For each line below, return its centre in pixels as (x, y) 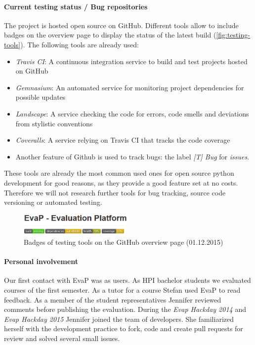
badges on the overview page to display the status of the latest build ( (110, 35)
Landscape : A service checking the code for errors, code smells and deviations (132, 113)
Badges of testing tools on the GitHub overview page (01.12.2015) (124, 242)
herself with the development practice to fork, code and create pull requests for (124, 328)
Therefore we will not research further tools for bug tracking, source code (115, 192)
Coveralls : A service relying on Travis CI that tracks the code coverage (123, 140)
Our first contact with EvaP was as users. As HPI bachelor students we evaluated (127, 280)
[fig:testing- (233, 35)
